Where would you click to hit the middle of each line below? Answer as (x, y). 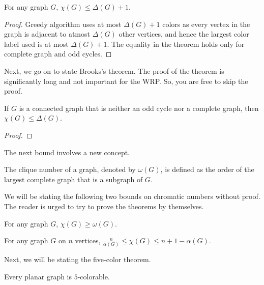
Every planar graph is (38, 276)
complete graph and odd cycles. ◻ (58, 54)
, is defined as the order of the (207, 169)
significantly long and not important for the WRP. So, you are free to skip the (126, 81)
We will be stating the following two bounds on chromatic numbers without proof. (132, 196)
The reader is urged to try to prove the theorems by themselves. (104, 206)
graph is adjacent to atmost (47, 34)
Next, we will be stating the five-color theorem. (78, 259)
